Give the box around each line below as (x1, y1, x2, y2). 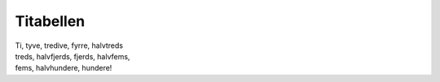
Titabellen (15, 12, 86, 30)
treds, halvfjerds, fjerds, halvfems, (15, 51, 130, 61)
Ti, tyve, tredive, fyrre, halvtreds (15, 41, 124, 50)
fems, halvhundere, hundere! (15, 63, 112, 73)
